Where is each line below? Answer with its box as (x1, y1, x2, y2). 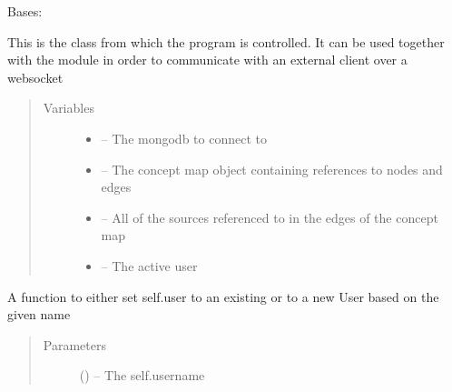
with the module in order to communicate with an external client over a (7, 50, 408, 69)
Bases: (7, 2, 43, 20)
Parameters (43, 335, 106, 354)
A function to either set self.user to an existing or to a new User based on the (7, 286, 439, 306)
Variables (43, 98, 94, 117)
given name (7, 305, 71, 324)
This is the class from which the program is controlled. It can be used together (7, 32, 445, 51)
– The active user (101, 256, 198, 275)
